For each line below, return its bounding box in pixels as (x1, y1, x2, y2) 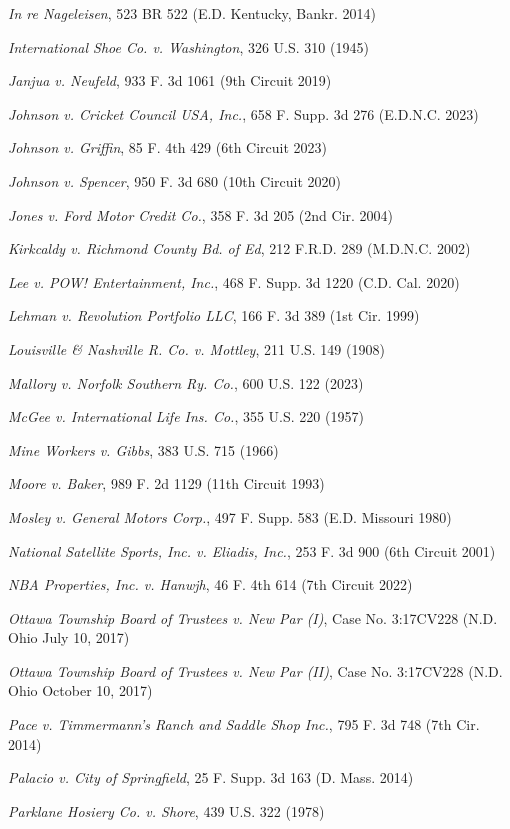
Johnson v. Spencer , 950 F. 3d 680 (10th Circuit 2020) (8, 170, 342, 191)
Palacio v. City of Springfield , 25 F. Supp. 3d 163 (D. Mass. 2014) (8, 767, 414, 788)
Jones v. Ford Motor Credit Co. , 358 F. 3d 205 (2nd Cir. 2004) (8, 204, 394, 225)
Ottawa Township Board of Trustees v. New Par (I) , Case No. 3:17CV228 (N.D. (8, 607, 498, 628)
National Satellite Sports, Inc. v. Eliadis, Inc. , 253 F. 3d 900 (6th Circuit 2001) (8, 540, 496, 561)
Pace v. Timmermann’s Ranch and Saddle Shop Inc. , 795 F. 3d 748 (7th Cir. (8, 714, 480, 735)
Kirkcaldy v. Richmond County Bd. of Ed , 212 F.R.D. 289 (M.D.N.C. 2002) (8, 238, 471, 259)
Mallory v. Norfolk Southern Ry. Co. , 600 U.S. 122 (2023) (8, 372, 364, 393)
